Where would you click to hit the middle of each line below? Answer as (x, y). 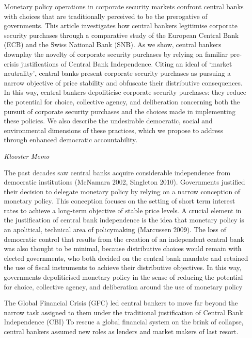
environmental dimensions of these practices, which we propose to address (114, 130)
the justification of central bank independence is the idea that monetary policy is (124, 220)
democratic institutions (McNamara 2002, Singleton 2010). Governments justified (125, 182)
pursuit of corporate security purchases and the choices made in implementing (120, 111)
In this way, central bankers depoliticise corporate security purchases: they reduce (125, 92)
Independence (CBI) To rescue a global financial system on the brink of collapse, (124, 322)
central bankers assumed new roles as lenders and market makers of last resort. (121, 331)
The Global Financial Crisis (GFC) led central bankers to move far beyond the (121, 303)
